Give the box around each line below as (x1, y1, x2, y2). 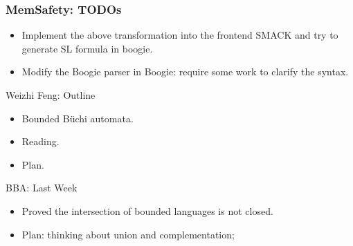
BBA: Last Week (6, 180, 78, 195)
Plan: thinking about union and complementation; (21, 227, 235, 241)
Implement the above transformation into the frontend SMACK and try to (21, 28, 338, 42)
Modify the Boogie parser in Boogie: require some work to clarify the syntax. (21, 64, 349, 79)
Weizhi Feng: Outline (6, 88, 96, 102)
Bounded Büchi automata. (21, 111, 134, 125)
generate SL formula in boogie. (21, 41, 153, 55)
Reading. (21, 134, 60, 149)
